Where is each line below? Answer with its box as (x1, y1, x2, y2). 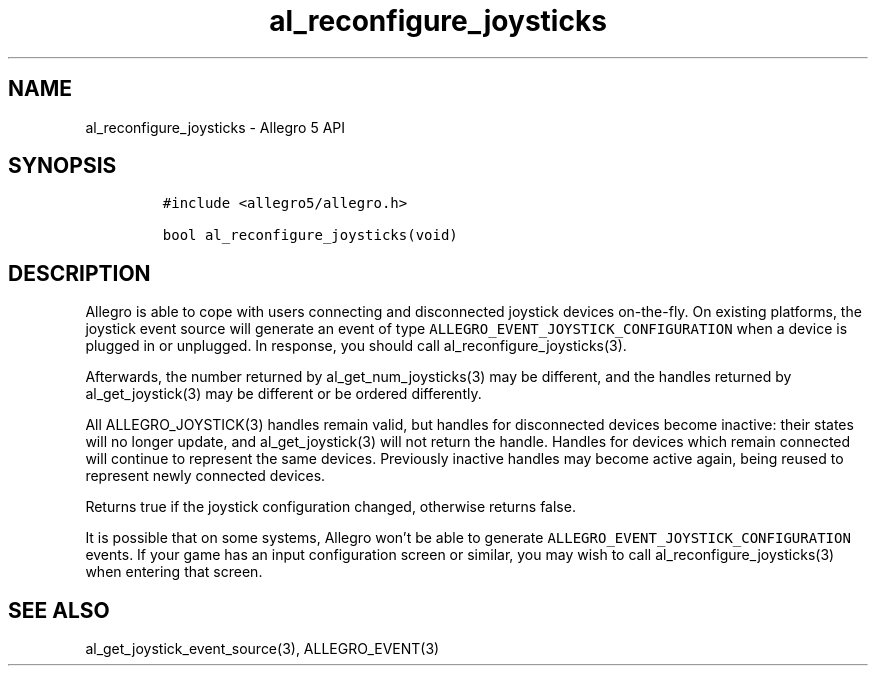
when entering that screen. (85, 563, 263, 581)
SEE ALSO (8, 597, 110, 623)
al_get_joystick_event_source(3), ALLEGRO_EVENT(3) (85, 640, 440, 658)
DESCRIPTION (8, 260, 151, 286)
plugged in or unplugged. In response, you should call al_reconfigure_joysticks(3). (85, 337, 627, 355)
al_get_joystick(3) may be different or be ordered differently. (85, 385, 482, 403)
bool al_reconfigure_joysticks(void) (162, 227, 458, 244)
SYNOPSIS (8, 153, 117, 179)
